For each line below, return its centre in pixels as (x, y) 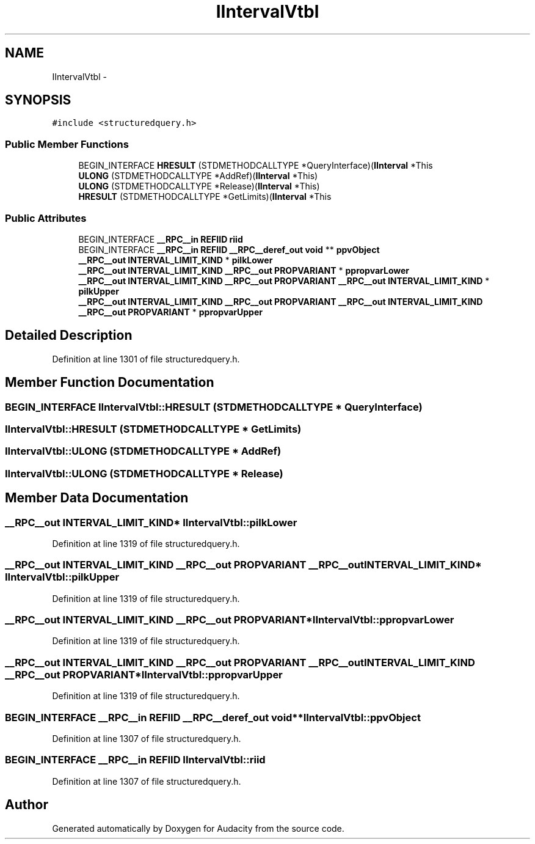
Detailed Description (69, 336)
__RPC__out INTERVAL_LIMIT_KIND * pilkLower (176, 260)
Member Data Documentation (97, 498)
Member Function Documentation (110, 383)
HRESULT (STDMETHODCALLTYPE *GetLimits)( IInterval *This (205, 197)
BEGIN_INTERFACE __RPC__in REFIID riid (161, 239)
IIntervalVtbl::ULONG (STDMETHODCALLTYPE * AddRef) (143, 451)
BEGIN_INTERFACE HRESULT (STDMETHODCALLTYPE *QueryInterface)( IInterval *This (256, 166)
